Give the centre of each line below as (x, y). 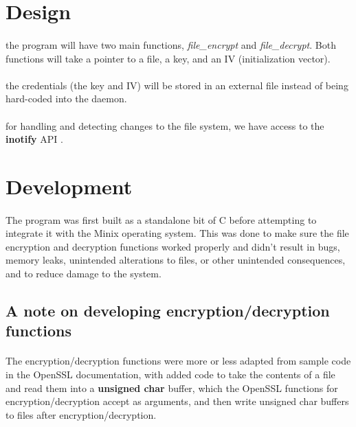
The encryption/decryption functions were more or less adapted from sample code (178, 361)
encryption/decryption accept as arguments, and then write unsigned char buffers (177, 401)
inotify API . (34, 139)
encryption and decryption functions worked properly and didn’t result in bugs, (173, 246)
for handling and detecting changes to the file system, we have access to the (165, 125)
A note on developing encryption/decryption (168, 311)
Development (69, 186)
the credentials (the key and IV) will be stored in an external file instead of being (177, 85)
